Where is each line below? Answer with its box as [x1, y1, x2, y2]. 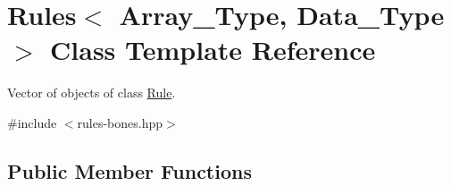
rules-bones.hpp [77, 113, 163, 131]
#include [7, 113, 57, 131]
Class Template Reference [50, 31, 376, 68]
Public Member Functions [7, 156, 252, 184]
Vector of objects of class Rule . [7, 83, 176, 102]
